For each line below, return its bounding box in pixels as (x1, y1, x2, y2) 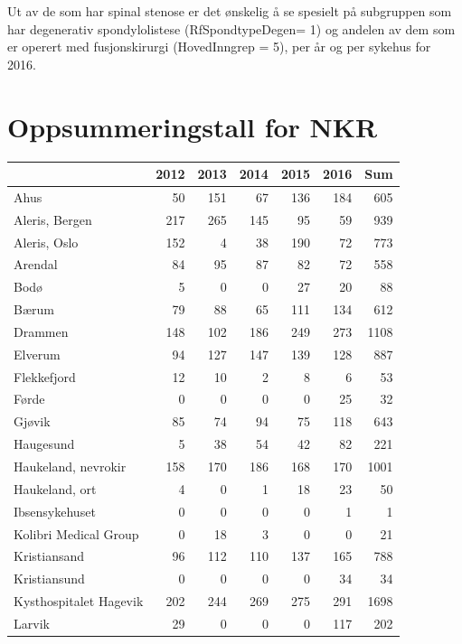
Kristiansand (14, 546, 84, 565)
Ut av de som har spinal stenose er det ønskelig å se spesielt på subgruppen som (7, 2, 452, 20)
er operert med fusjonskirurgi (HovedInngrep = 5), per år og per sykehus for (7, 37, 431, 56)
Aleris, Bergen (14, 210, 92, 229)
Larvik (14, 613, 50, 632)
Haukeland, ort (14, 479, 97, 498)
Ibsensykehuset (14, 501, 96, 520)
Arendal (14, 255, 58, 274)
